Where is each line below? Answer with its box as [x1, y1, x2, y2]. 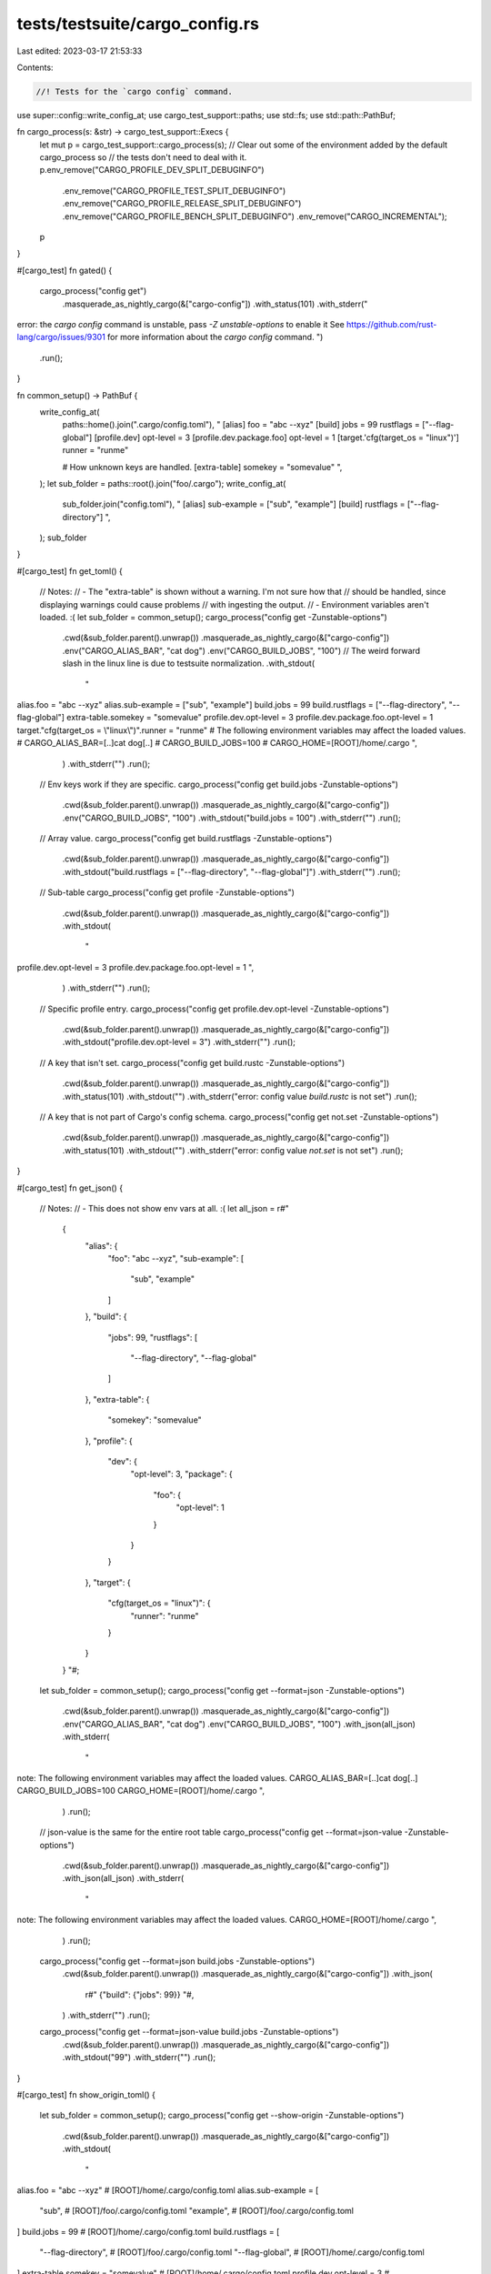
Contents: [16, 62, 54, 73]
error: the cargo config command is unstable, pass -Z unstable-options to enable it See [16, 318, 345, 329]
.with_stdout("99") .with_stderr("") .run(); [62, 2052, 216, 2063]
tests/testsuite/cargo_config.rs [16, 14, 259, 34]
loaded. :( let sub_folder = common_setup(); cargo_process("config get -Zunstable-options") [39, 612, 388, 623]
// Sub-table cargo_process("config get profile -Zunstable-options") [39, 887, 296, 898]
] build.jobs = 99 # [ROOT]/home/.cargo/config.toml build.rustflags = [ [16, 2226, 280, 2237]
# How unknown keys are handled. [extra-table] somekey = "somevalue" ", [62, 461, 343, 472]
